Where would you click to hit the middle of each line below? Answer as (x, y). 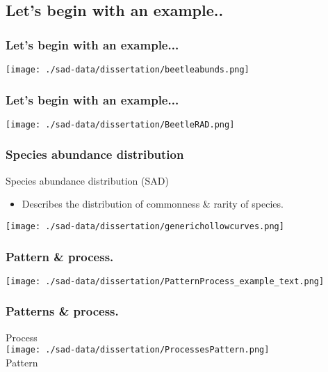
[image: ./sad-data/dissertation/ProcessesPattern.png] (138, 350)
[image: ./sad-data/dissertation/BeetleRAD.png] (120, 124)
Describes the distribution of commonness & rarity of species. (153, 204)
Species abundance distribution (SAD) (87, 180)
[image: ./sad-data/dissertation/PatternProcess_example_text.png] (165, 281)
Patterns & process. (62, 311)
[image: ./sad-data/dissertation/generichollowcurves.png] (145, 226)
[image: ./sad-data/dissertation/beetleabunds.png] (128, 70)
